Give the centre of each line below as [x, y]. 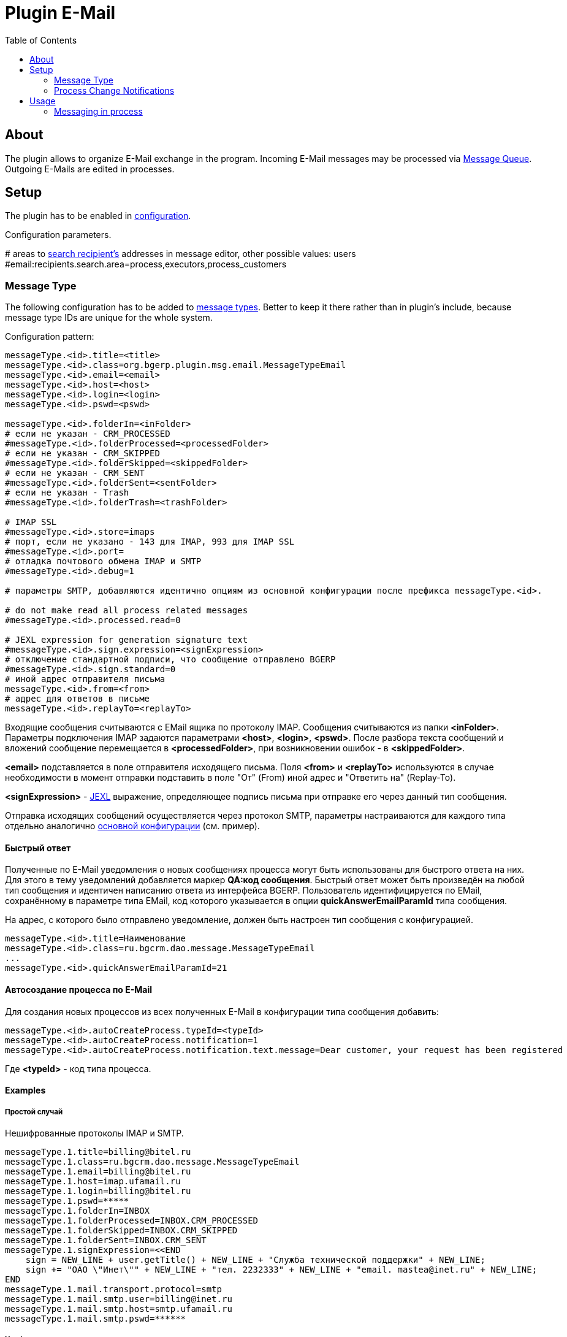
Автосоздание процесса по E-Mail [79, 990]
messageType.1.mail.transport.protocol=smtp [114, 1289]
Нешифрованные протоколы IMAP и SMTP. [94, 1133]
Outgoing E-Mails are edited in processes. [90, 169]
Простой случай [34, 1112]
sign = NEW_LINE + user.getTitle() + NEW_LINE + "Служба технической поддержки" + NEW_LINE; [255, 1260]
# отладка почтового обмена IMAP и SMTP [103, 561]
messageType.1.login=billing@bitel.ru [98, 1191]
